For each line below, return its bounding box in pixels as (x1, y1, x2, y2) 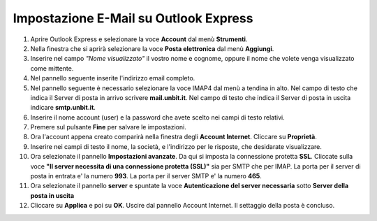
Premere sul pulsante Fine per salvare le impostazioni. (30, 123, 186, 131)
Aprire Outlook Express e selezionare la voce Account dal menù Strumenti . (30, 35, 248, 43)
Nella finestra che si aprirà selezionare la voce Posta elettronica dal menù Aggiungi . (30, 44, 274, 52)
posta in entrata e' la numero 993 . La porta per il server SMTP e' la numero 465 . (30, 172, 262, 180)
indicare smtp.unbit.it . (30, 104, 96, 112)
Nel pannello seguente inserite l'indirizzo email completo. (30, 74, 195, 83)
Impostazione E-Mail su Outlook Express (13, 10, 253, 26)
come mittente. (30, 64, 74, 73)
